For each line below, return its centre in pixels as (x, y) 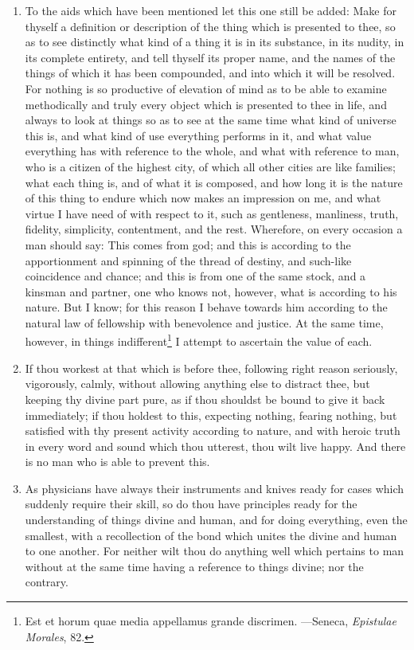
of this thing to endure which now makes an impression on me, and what (203, 198)
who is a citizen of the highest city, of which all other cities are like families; (210, 166)
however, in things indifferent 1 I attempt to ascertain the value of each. (199, 340)
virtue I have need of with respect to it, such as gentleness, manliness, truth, (212, 213)
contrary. (47, 582)
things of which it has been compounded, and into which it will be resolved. (210, 73)
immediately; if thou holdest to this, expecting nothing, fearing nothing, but (211, 415)
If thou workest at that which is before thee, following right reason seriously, (211, 368)
